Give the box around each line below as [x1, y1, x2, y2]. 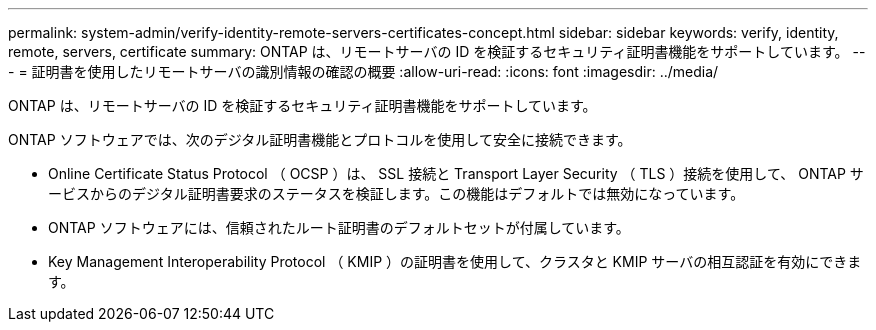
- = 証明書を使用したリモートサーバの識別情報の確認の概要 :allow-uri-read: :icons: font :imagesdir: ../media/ [8, 63, 719, 80]
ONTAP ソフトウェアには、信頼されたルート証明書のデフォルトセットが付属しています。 [48, 219, 630, 236]
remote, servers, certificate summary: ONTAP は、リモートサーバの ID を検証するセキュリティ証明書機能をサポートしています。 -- [8, 43, 866, 60]
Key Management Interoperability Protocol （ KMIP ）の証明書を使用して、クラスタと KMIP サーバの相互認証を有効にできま [48, 253, 862, 270]
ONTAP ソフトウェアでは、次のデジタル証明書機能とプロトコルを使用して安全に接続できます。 [8, 131, 632, 148]
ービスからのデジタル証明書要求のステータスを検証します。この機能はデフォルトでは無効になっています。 [48, 185, 745, 202]
